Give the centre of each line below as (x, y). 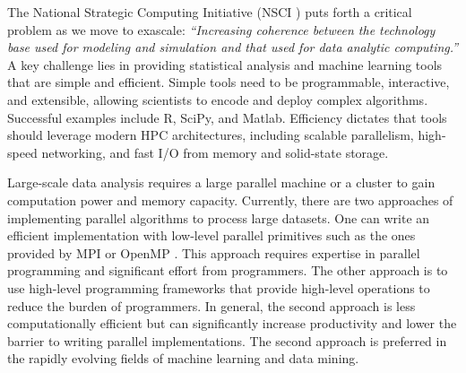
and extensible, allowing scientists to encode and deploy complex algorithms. (218, 99)
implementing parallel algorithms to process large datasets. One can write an (219, 217)
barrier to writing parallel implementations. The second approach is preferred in (227, 340)
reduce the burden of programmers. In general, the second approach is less (211, 305)
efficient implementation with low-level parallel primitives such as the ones (211, 235)
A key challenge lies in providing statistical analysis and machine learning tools (225, 64)
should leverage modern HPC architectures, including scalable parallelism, (211, 135)
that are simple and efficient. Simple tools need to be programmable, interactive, (229, 82)
